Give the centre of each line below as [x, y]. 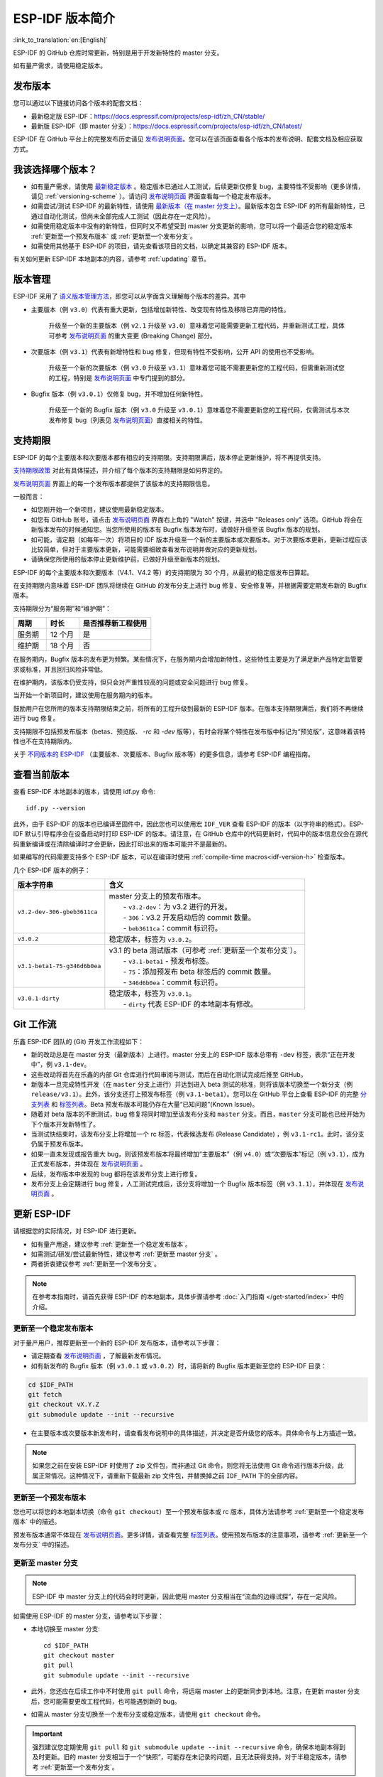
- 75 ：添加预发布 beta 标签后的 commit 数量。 [199, 972]
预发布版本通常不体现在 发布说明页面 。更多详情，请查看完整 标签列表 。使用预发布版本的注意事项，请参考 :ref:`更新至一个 [190, 1535]
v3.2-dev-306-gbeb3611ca [57, 912]
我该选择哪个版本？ [55, 170]
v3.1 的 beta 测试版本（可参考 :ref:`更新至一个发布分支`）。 [205, 950]
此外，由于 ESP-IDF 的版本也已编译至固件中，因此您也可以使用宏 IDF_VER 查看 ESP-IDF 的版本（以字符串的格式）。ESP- [189, 824]
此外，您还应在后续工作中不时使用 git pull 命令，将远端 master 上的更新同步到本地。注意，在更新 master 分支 [195, 1691]
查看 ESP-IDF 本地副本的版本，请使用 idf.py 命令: [84, 792]
